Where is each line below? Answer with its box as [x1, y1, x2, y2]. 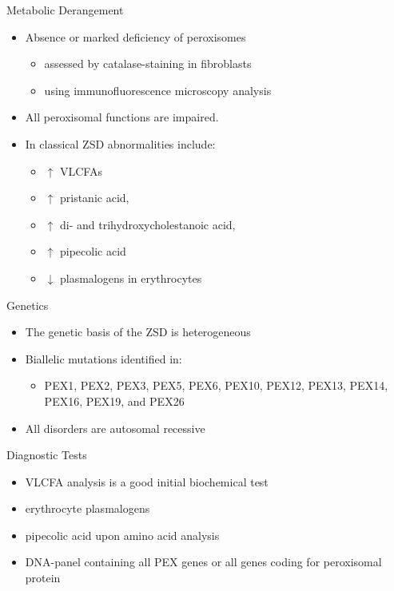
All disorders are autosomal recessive [25, 419, 205, 436]
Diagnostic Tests [6, 446, 87, 463]
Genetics [6, 296, 49, 313]
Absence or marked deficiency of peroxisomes [25, 28, 246, 45]
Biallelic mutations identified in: [25, 350, 182, 367]
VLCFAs [59, 162, 102, 179]
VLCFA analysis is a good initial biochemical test [25, 473, 269, 490]
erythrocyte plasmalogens [25, 500, 150, 517]
